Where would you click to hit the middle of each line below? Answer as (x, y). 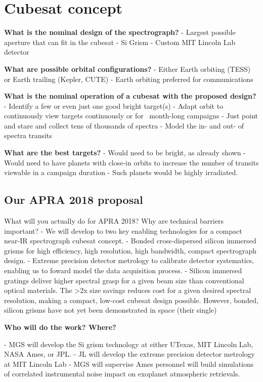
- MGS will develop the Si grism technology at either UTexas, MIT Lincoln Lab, (129, 344)
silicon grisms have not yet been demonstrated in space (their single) (111, 310)
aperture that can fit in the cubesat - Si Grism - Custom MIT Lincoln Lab (120, 42)
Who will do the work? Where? (60, 327)
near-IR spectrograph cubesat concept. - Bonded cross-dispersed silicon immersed (130, 241)
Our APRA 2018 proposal (74, 200)
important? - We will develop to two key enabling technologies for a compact (123, 230)
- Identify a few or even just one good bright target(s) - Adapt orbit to (114, 105)
